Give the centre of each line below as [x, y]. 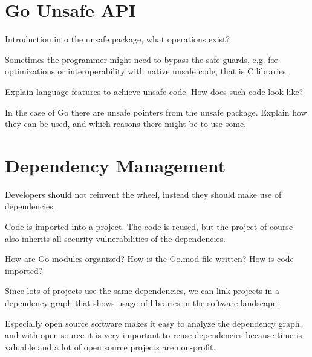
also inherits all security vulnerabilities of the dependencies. [115, 238]
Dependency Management [115, 165]
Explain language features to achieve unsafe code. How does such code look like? [154, 91]
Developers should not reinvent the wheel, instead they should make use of [143, 194]
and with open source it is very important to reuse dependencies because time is [154, 335]
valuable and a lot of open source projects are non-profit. [110, 346]
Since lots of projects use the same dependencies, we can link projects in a [142, 291]
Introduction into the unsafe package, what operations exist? [118, 39]
